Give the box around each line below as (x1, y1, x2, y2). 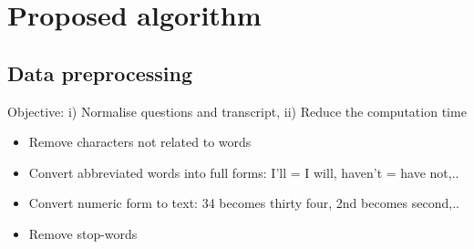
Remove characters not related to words (28, 132, 252, 151)
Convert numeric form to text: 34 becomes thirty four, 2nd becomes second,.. (28, 193, 459, 213)
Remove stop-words (28, 223, 138, 243)
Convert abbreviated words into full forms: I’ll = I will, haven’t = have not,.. (28, 162, 459, 182)
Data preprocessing (7, 58, 193, 87)
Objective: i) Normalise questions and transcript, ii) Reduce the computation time (7, 101, 467, 120)
